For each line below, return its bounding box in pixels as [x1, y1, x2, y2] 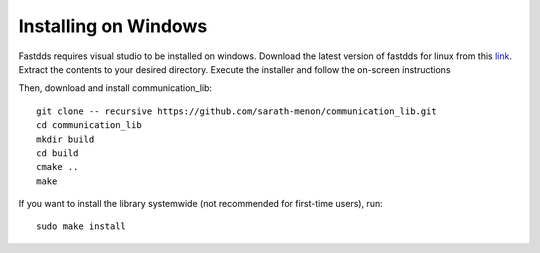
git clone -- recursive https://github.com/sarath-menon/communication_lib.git [36, 105, 437, 117]
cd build [36, 147, 79, 159]
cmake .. [36, 161, 79, 173]
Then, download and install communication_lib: [18, 82, 213, 94]
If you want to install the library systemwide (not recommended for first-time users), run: [18, 198, 384, 210]
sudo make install [36, 221, 127, 232]
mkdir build [36, 133, 95, 145]
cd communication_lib [36, 120, 142, 131]
